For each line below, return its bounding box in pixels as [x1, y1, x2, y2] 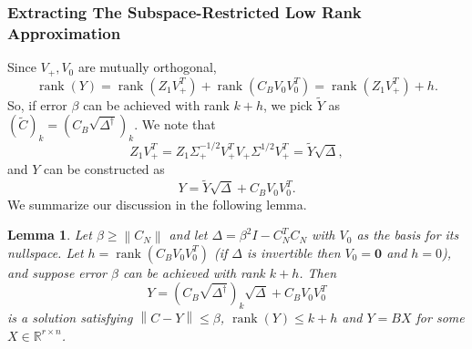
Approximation [7, 21, 121, 44]
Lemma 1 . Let [7, 225, 92, 244]
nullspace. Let [7, 242, 84, 262]
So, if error [7, 95, 67, 114]
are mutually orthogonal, [77, 57, 217, 77]
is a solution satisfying [7, 308, 133, 327]
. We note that [134, 115, 216, 134]
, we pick [262, 95, 313, 114]
